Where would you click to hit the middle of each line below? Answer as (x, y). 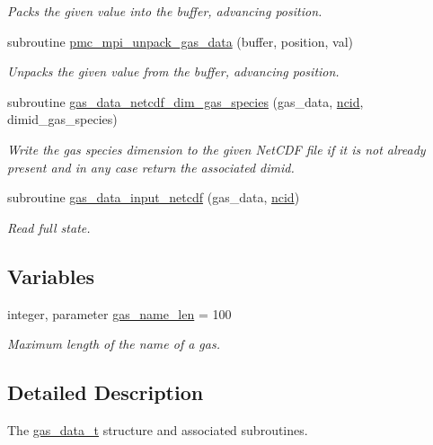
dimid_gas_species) (62, 119)
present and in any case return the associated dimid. (151, 167)
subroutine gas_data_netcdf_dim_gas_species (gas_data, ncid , (186, 101)
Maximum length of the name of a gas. (114, 344)
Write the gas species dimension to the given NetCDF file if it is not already (216, 149)
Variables (51, 276)
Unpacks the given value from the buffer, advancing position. (173, 71)
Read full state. (49, 227)
